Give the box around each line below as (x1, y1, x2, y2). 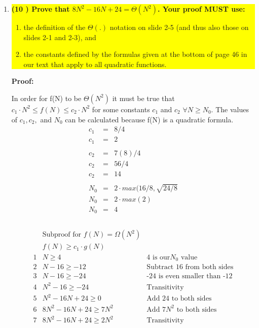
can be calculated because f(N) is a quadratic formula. (65, 114, 234, 124)
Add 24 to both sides (146, 295, 212, 303)
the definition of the (23, 22, 86, 32)
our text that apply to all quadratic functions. (23, 58, 167, 69)
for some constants (92, 104, 150, 114)
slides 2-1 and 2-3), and (23, 31, 96, 42)
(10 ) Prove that (11, 4, 70, 14)
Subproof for (42, 231, 82, 239)
